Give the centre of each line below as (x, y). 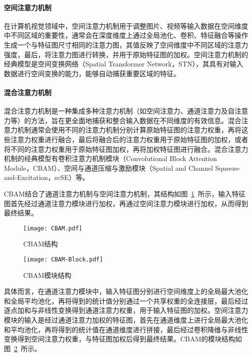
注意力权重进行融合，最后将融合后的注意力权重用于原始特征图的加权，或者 (129, 139)
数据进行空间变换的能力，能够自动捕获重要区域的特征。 (92, 73)
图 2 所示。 (23, 348)
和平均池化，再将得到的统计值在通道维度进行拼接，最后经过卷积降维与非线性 (126, 329)
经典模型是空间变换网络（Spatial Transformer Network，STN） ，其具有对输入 (124, 64)
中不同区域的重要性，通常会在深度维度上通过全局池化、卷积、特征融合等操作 (126, 35)
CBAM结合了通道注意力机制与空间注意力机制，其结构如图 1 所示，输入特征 (125, 193)
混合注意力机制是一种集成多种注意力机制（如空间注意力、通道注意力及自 (119, 111)
